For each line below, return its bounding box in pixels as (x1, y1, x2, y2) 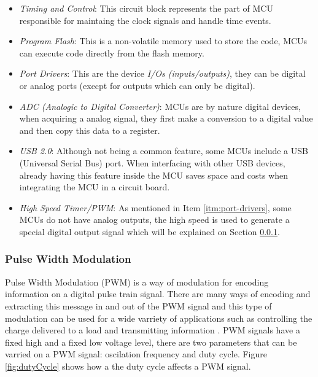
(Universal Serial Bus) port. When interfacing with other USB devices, (19, 156, 285, 169)
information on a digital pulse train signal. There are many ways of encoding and (5, 287, 311, 300)
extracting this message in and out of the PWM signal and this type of (5, 299, 272, 312)
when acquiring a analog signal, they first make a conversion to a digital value (19, 112, 313, 125)
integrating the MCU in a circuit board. (19, 181, 170, 193)
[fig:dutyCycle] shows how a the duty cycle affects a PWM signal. (5, 359, 251, 372)
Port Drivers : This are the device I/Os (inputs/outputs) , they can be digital (19, 67, 306, 80)
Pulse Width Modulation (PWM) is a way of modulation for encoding (5, 275, 269, 288)
